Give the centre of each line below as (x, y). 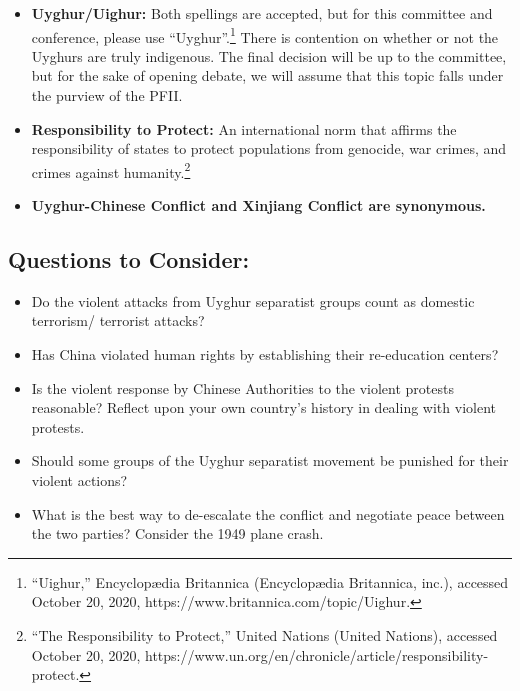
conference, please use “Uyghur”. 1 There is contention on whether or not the (265, 35)
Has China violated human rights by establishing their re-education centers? (265, 354)
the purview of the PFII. (107, 95)
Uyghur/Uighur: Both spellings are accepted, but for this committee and (262, 13)
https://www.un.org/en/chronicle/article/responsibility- (317, 654)
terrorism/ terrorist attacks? (118, 320)
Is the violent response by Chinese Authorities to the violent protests (242, 387)
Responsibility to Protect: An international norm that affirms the (244, 128)
